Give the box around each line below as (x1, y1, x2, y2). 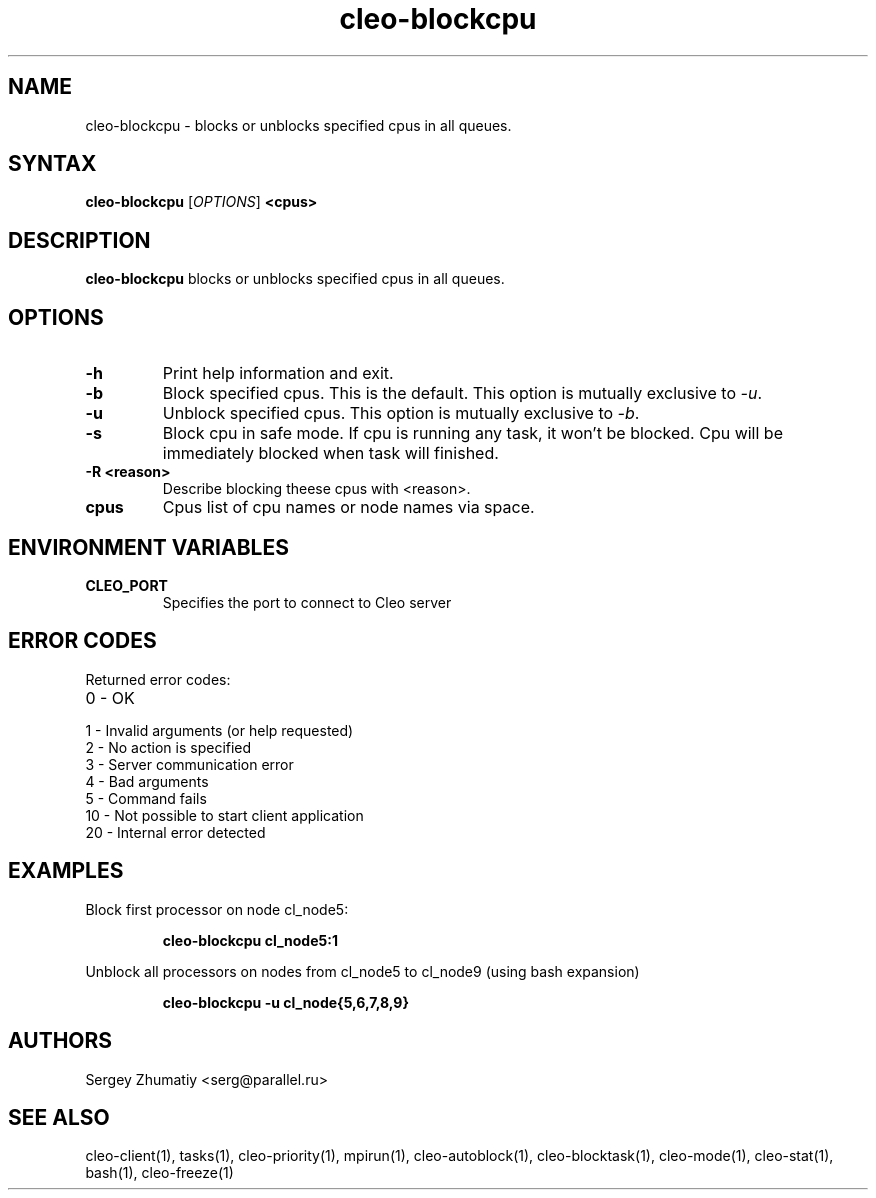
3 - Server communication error (85, 755, 294, 773)
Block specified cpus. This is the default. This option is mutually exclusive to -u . (162, 383, 762, 404)
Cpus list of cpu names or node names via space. (162, 497, 535, 518)
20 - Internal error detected (85, 823, 266, 841)
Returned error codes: (85, 670, 231, 688)
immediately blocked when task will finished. (162, 443, 499, 464)
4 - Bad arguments (85, 772, 209, 790)
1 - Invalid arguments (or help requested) (85, 721, 354, 739)
